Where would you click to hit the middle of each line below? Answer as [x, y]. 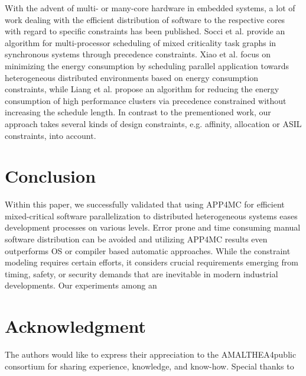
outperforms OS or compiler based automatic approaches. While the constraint [148, 250]
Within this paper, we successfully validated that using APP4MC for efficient [145, 204]
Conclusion [51, 176]
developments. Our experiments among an [81, 285]
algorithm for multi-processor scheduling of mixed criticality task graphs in [141, 42]
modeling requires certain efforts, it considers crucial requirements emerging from [152, 262]
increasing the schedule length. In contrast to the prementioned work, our [138, 112]
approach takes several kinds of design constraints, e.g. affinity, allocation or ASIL [153, 123]
